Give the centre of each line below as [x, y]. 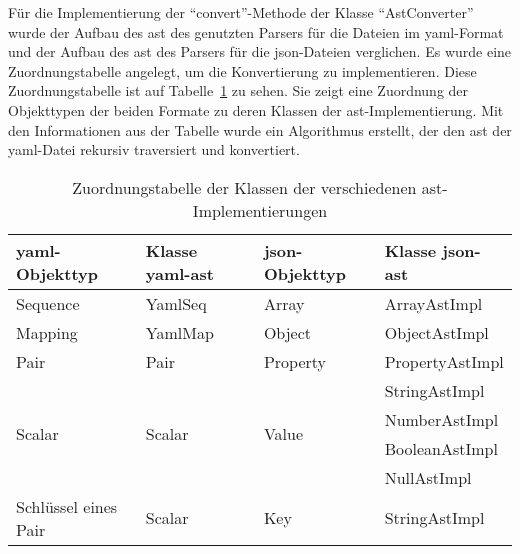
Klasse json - [432, 250]
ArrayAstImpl [433, 303]
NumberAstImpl [441, 419]
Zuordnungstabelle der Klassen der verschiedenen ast [257, 187]
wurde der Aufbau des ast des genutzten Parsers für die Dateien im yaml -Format [256, 31]
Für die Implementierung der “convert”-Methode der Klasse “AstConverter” [241, 12]
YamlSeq [176, 303]
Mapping [47, 332]
